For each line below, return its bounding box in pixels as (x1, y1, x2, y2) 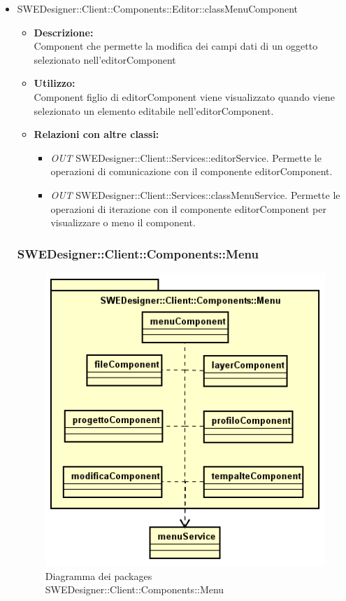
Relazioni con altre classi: (34, 127, 159, 141)
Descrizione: (34, 25, 94, 39)
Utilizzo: (34, 76, 75, 90)
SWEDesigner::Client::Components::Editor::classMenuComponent (17, 1, 298, 15)
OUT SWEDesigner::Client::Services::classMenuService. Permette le (50, 187, 340, 202)
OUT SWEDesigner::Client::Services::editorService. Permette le (50, 150, 322, 165)
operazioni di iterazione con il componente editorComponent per (50, 201, 326, 216)
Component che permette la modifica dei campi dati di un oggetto (34, 39, 318, 53)
